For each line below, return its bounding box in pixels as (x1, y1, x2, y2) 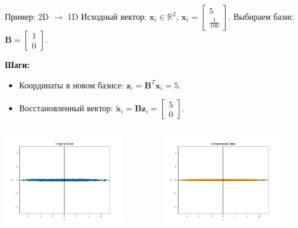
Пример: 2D (5, 10, 49, 22)
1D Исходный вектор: (67, 10, 147, 22)
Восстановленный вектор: (19, 102, 113, 114)
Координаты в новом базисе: (19, 78, 124, 91)
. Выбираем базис (228, 10, 293, 22)
